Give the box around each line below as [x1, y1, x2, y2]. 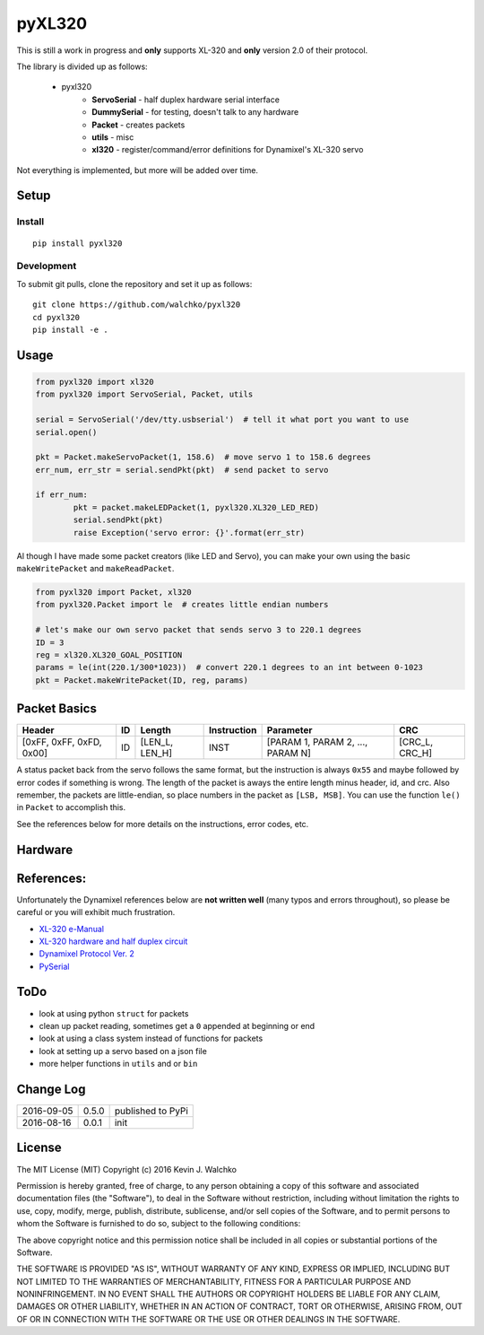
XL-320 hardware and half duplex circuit [39, 936, 188, 947]
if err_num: [35, 490, 89, 500]
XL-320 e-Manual [39, 923, 105, 934]
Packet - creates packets [91, 119, 186, 130]
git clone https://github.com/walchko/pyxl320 [32, 300, 241, 310]
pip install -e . [32, 324, 108, 335]
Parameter [266, 724, 313, 737]
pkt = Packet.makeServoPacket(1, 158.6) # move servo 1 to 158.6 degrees [35, 452, 372, 462]
